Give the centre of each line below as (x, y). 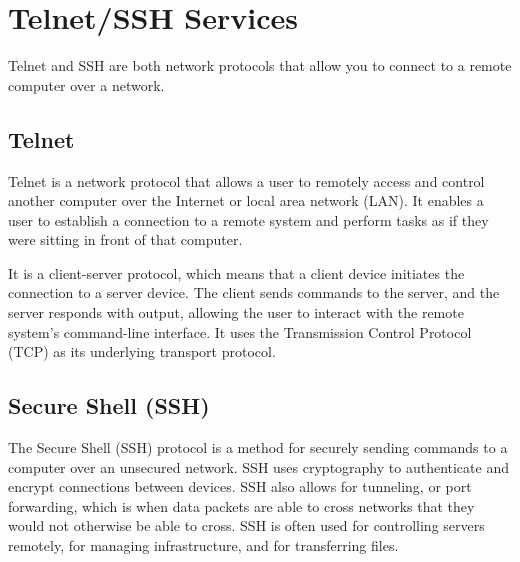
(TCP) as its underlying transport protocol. (142, 351)
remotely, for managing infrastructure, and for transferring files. (203, 545)
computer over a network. (86, 84)
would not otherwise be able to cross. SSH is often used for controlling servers (246, 525)
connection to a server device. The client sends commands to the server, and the (254, 292)
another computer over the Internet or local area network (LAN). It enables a (246, 200)
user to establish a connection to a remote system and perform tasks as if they (248, 219)
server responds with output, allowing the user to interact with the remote (236, 312)
